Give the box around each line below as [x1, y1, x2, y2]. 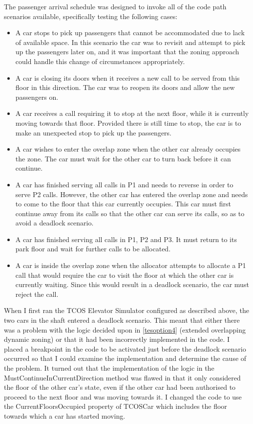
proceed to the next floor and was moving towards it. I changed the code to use [4, 391, 242, 402]
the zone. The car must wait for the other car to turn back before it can [15, 153, 231, 163]
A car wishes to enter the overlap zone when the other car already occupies [15, 144, 241, 154]
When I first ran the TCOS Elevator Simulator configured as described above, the [4, 305, 249, 315]
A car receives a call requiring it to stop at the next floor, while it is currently [15, 108, 249, 118]
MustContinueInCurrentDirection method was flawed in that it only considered [4, 372, 241, 382]
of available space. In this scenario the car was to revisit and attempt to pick [15, 37, 246, 47]
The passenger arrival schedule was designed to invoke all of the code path [4, 1, 227, 11]
